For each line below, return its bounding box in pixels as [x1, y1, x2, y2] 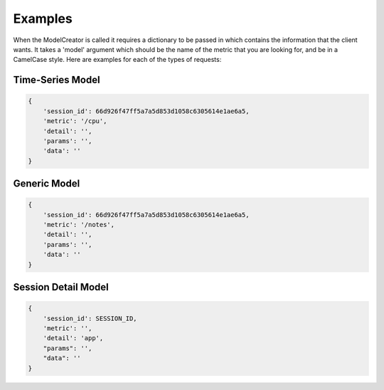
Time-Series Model [13, 74, 100, 86]
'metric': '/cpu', [43, 117, 107, 125]
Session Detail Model [13, 281, 110, 293]
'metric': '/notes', [43, 221, 115, 229]
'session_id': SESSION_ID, [43, 314, 138, 322]
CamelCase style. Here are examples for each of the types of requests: [13, 56, 222, 64]
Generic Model [13, 178, 80, 190]
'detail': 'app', [43, 334, 104, 342]
